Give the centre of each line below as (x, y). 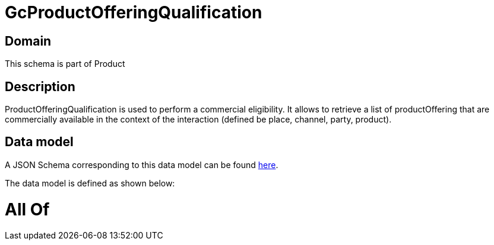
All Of (27, 209)
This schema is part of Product (65, 64)
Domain (28, 41)
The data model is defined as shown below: (90, 183)
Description (40, 86)
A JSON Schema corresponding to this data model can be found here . (142, 165)
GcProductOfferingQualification (134, 12)
